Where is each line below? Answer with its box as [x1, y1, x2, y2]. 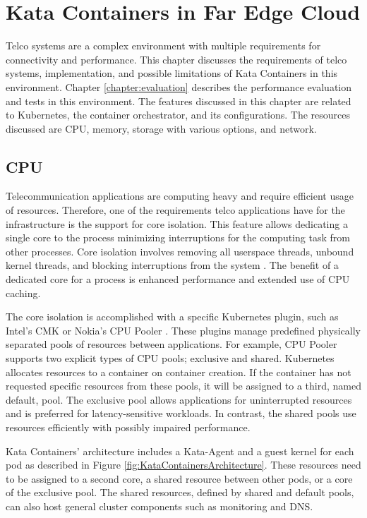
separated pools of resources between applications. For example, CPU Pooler [6, 337, 337, 351]
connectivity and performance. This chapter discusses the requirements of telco [6, 52, 347, 66]
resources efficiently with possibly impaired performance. [6, 419, 251, 434]
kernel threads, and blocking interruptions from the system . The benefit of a [6, 258, 339, 272]
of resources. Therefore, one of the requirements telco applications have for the [6, 203, 345, 217]
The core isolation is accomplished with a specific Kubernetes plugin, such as [6, 309, 339, 324]
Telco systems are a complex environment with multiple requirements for [6, 38, 321, 53]
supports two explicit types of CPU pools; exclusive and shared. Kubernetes [6, 351, 335, 366]
